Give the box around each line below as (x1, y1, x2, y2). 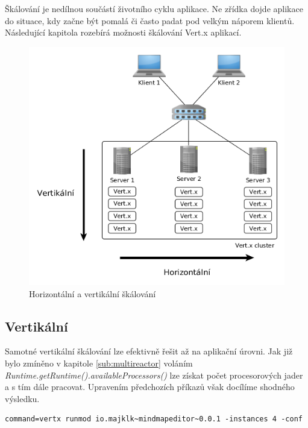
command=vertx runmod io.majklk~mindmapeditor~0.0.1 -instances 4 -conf (5, 415, 303, 424)
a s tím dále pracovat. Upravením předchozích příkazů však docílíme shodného (5, 380, 295, 393)
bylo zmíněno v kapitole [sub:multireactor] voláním (5, 356, 193, 369)
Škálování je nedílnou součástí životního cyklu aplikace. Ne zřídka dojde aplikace (5, 2, 303, 14)
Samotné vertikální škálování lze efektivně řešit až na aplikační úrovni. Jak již (5, 345, 293, 357)
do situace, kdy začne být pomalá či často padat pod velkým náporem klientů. (5, 14, 295, 27)
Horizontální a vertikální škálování (29, 287, 156, 300)
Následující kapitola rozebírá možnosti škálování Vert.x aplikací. (5, 26, 242, 39)
